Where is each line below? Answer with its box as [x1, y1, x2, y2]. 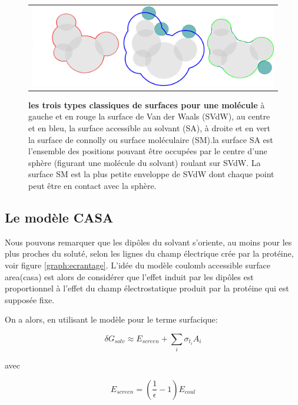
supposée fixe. [5, 293, 55, 306]
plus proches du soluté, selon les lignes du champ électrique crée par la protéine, [5, 247, 294, 260]
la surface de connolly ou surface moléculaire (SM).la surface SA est [28, 133, 273, 145]
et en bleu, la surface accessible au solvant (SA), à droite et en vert [28, 121, 271, 134]
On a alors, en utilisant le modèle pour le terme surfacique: [5, 313, 218, 326]
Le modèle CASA [5, 208, 114, 226]
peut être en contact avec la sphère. [28, 179, 157, 191]
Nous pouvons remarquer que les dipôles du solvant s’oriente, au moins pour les [5, 235, 292, 248]
